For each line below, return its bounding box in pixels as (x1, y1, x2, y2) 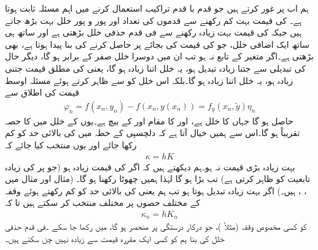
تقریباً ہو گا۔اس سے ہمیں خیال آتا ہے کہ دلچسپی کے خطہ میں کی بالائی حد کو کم (5, 126, 300, 139)
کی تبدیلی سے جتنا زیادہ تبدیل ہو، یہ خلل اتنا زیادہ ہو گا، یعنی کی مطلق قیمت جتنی (5, 61, 306, 74)
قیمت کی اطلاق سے (5, 86, 79, 99)
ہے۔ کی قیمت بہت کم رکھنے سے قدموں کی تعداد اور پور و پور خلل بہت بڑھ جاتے (5, 13, 302, 26)
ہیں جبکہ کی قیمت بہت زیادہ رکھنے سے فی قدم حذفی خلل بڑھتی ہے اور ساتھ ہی (5, 26, 302, 39)
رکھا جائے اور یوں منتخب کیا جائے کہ (5, 138, 137, 151)
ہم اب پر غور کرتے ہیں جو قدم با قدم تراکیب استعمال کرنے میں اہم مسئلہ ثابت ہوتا (5, 2, 309, 14)
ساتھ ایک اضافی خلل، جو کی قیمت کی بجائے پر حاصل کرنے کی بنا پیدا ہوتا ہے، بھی (5, 37, 310, 50)
